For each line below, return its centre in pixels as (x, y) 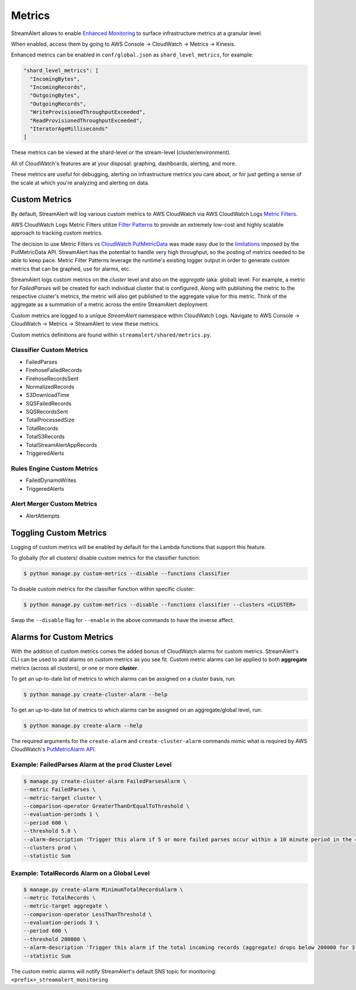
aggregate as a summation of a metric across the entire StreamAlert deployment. (110, 304)
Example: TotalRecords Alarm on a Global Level (80, 873)
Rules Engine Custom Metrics (54, 468)
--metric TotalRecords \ (60, 897)
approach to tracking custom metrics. (57, 233)
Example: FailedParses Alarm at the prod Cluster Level (91, 764)
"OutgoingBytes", (55, 96)
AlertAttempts (43, 516)
